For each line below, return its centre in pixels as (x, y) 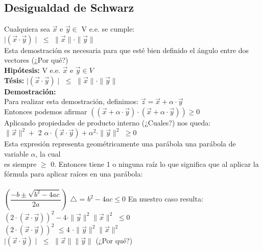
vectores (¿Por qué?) (36, 60)
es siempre (20, 164)
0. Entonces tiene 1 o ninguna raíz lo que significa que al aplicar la (155, 164)
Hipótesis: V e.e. (32, 70)
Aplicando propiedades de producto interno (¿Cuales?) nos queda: (107, 122)
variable (16, 153)
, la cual (48, 153)
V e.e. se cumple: (108, 29)
